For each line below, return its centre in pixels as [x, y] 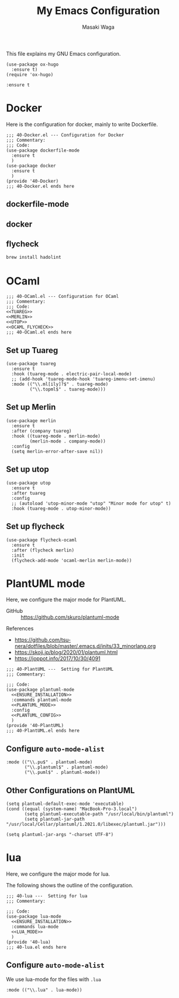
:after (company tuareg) [42, 431]
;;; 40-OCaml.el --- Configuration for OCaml [62, 297]
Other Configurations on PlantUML [70, 790]
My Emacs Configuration [98, 11]
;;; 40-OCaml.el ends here [39, 332]
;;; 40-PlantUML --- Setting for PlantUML [60, 669]
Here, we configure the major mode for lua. [58, 874]
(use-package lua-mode [34, 917]
